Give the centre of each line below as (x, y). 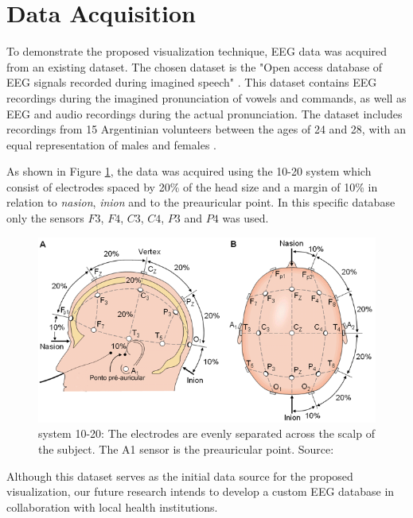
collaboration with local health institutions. (112, 506)
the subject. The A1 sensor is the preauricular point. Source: (186, 449)
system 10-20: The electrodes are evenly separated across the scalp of (206, 433)
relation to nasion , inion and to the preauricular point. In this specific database (201, 202)
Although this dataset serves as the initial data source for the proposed (180, 475)
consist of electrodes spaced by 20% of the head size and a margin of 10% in (192, 186)
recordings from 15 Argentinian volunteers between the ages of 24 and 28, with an (206, 129)
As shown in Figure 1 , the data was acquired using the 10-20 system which (189, 171)
